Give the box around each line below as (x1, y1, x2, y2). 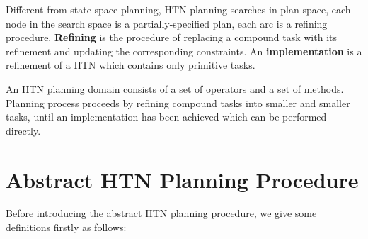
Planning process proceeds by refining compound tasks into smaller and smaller (6, 95, 350, 110)
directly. (6, 123, 41, 138)
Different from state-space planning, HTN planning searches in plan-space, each (6, 2, 351, 16)
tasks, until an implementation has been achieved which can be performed (6, 109, 327, 124)
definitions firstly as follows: (6, 220, 127, 235)
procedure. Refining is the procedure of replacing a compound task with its (6, 30, 337, 45)
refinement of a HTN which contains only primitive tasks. (6, 57, 255, 72)
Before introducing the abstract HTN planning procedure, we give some (6, 206, 317, 221)
